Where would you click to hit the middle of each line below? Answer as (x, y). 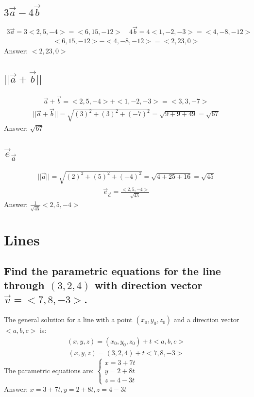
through (24, 285)
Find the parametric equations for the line (112, 270)
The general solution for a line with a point (68, 319)
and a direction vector (206, 319)
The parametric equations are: (49, 370)
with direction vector (148, 285)
